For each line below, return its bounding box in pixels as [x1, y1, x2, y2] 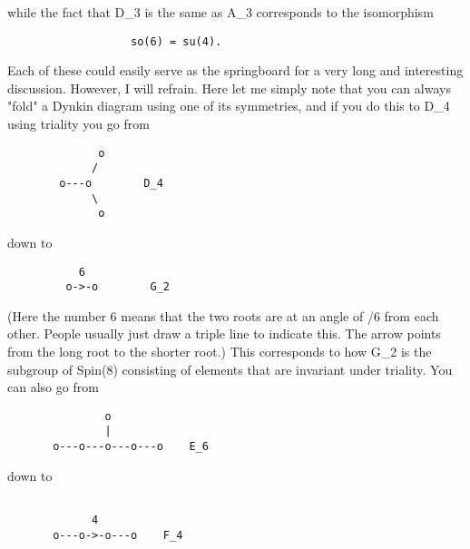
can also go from [7, 377, 99, 397]
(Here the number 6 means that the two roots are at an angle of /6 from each [7, 306, 439, 325]
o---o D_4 [59, 176, 163, 190]
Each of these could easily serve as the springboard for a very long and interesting [7, 61, 464, 80]
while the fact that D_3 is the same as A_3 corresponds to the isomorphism [7, 3, 434, 21]
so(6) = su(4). [131, 34, 222, 48]
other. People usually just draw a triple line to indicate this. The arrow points [7, 324, 441, 343]
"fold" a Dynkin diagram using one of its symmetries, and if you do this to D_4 [7, 96, 450, 115]
